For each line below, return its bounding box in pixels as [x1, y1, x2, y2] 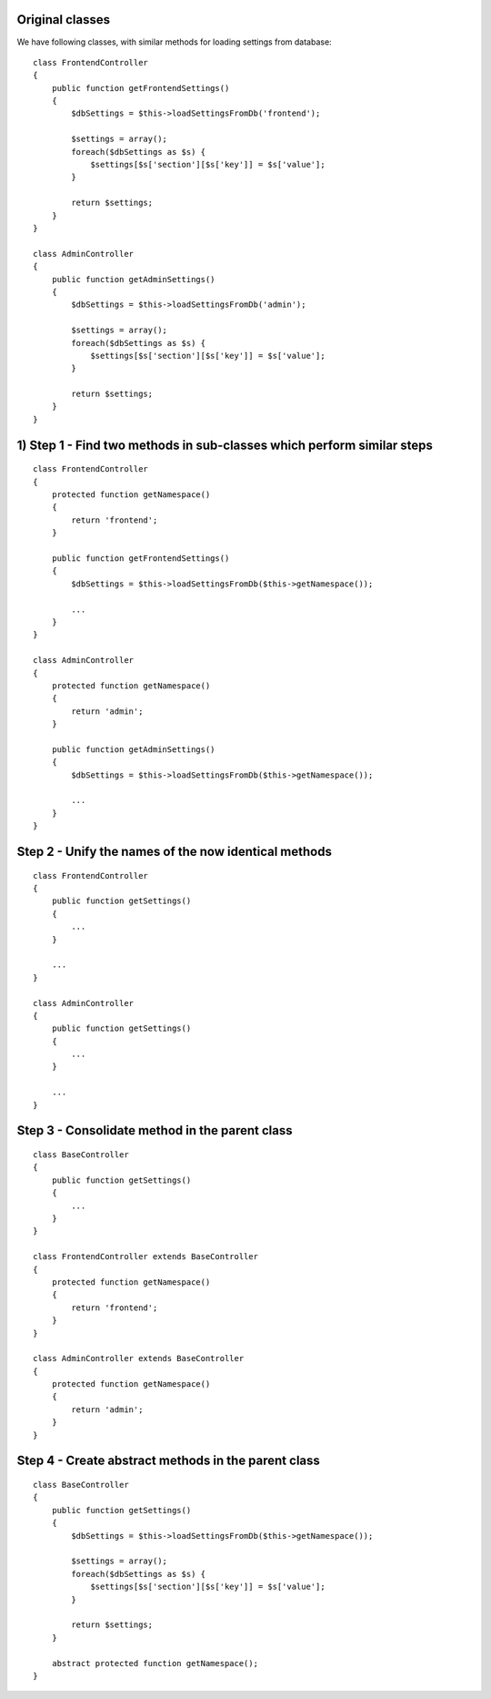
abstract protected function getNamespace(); [51, 1658, 259, 1668]
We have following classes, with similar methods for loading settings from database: [16, 36, 332, 47]
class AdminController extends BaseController [33, 1353, 245, 1364]
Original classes [16, 12, 111, 27]
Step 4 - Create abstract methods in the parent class [16, 1453, 320, 1469]
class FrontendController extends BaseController [33, 1252, 259, 1262]
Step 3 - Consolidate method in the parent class [16, 1123, 293, 1138]
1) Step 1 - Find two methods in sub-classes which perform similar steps [16, 437, 434, 453]
